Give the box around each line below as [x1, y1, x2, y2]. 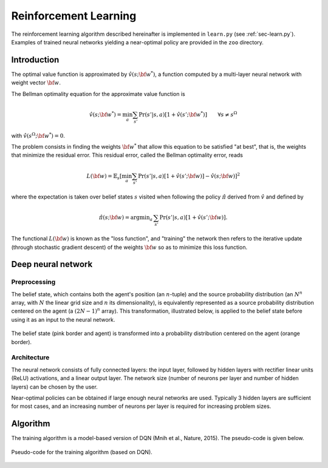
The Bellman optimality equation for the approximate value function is [11, 90, 185, 97]
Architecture [11, 353, 50, 362]
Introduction [11, 55, 60, 65]
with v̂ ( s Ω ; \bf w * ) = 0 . [11, 131, 65, 139]
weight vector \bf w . [11, 79, 61, 86]
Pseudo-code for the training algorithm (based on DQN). [11, 448, 153, 455]
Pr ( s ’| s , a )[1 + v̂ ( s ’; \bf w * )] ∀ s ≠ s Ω [138, 110, 237, 118]
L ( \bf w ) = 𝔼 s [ [86, 172, 122, 181]
